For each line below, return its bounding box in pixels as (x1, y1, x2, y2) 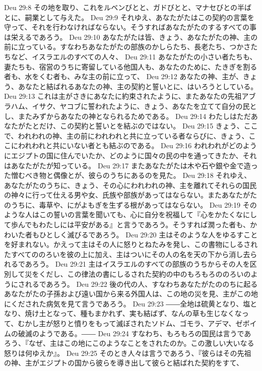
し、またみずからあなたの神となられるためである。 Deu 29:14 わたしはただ (4, 110, 251, 121)
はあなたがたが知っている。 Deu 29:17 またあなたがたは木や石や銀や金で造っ (4, 160, 258, 170)
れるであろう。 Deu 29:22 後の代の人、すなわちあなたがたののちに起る (25, 278, 258, 289)
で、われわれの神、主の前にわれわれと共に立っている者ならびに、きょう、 (4, 130, 249, 141)
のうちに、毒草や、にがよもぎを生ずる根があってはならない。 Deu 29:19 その (4, 199, 257, 210)
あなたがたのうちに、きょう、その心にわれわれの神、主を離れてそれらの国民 (4, 179, 257, 190)
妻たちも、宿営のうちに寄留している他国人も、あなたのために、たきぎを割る (4, 61, 257, 72)
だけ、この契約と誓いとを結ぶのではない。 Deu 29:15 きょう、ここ (39, 120, 258, 131)
